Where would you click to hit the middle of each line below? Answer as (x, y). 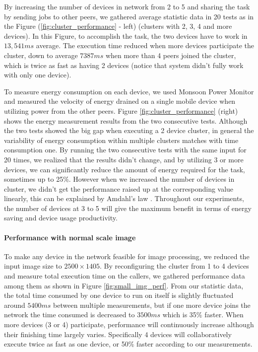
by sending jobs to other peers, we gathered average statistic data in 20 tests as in (129, 16)
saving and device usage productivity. (61, 218)
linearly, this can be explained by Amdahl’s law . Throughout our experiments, (124, 198)
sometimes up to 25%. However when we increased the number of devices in (119, 179)
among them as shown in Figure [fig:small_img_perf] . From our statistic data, (124, 285)
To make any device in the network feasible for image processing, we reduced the (127, 256)
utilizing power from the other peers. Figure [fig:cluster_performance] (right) (121, 110)
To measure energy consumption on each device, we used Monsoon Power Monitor (129, 91)
